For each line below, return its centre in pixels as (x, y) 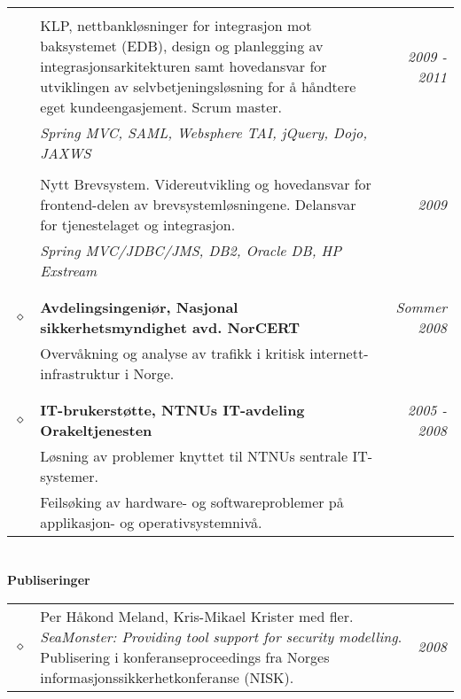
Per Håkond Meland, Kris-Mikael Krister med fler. (197, 616)
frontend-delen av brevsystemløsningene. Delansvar (198, 204)
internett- (339, 353)
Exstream (69, 271)
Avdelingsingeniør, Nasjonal (139, 307)
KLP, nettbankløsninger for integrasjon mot (176, 25)
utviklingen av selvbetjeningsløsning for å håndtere (198, 86)
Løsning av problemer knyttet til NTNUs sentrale (194, 456)
